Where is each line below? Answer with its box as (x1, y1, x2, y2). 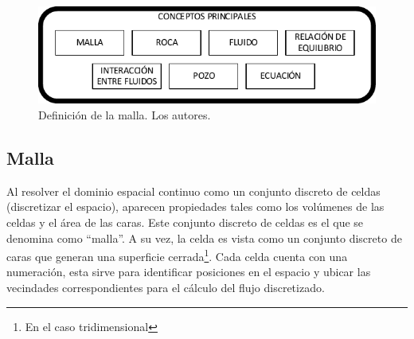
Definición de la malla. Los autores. (38, 106, 211, 123)
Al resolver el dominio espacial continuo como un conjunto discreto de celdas (6, 182, 381, 199)
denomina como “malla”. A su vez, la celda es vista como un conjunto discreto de (6, 229, 402, 246)
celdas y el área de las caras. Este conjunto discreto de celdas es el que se (6, 213, 364, 230)
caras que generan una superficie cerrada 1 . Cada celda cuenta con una (6, 246, 348, 264)
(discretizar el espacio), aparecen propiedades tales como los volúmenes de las (6, 198, 385, 215)
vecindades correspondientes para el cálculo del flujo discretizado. (6, 279, 325, 295)
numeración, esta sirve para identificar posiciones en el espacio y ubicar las (6, 263, 371, 280)
